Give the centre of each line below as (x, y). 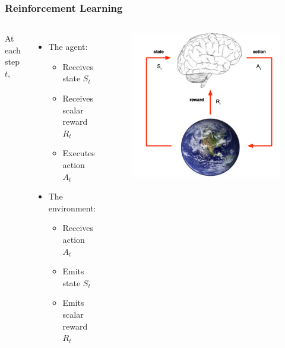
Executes (79, 153)
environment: (72, 208)
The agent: (68, 47)
